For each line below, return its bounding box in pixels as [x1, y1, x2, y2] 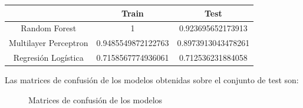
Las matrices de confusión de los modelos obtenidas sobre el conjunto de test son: [5, 74, 299, 86]
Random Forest [21, 22, 77, 34]
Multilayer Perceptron [9, 37, 88, 49]
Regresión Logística [13, 51, 84, 64]
